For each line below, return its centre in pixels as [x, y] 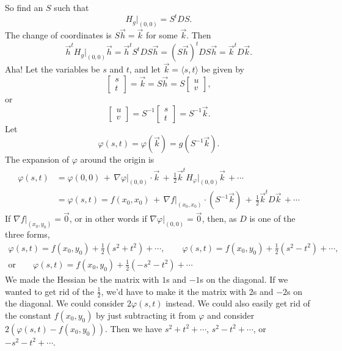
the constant [28, 315]
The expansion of [37, 159]
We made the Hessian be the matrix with [82, 279]
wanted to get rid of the [49, 291]
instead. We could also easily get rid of [238, 303]
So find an [24, 7]
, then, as [219, 218]
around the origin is [117, 159]
